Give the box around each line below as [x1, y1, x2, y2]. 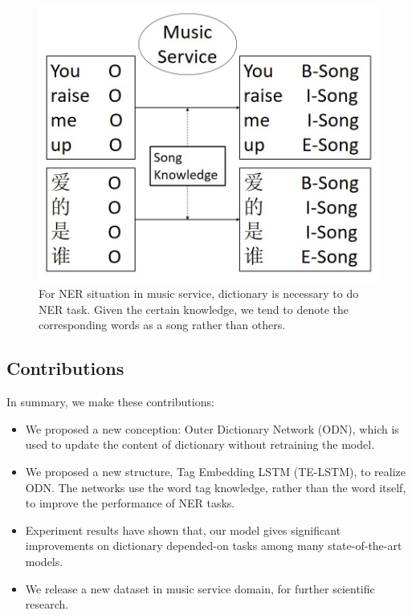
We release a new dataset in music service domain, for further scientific [25, 580, 375, 597]
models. [25, 552, 63, 569]
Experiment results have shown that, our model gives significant [25, 521, 341, 538]
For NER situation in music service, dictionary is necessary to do [39, 285, 359, 302]
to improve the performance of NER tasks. [25, 495, 235, 511]
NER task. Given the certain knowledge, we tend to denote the [39, 300, 349, 317]
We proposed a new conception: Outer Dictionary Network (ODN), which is [25, 420, 399, 437]
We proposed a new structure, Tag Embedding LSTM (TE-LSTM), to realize [25, 462, 406, 479]
